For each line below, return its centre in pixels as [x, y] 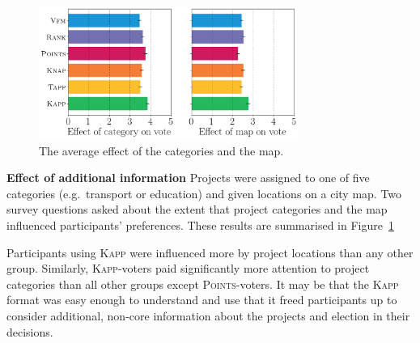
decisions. [30, 331]
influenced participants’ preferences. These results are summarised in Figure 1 [200, 225]
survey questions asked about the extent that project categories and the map [197, 209]
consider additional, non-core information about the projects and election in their [208, 315]
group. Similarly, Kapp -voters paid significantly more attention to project [188, 268]
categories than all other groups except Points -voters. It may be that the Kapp [203, 284]
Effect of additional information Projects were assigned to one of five [188, 178]
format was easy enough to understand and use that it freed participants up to [202, 300]
